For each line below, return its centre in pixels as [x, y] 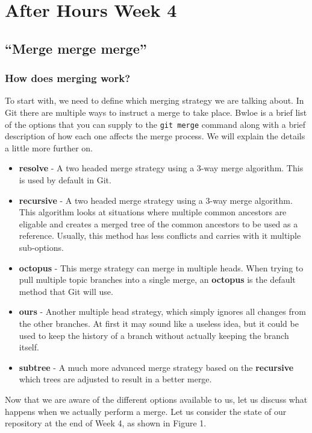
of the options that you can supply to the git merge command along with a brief [155, 124]
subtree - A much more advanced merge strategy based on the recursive [156, 367]
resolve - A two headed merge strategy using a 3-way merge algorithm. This [161, 168]
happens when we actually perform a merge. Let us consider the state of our [146, 411]
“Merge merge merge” [76, 48]
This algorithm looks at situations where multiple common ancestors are [153, 212]
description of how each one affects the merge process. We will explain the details [155, 136]
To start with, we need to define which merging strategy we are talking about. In [154, 100]
